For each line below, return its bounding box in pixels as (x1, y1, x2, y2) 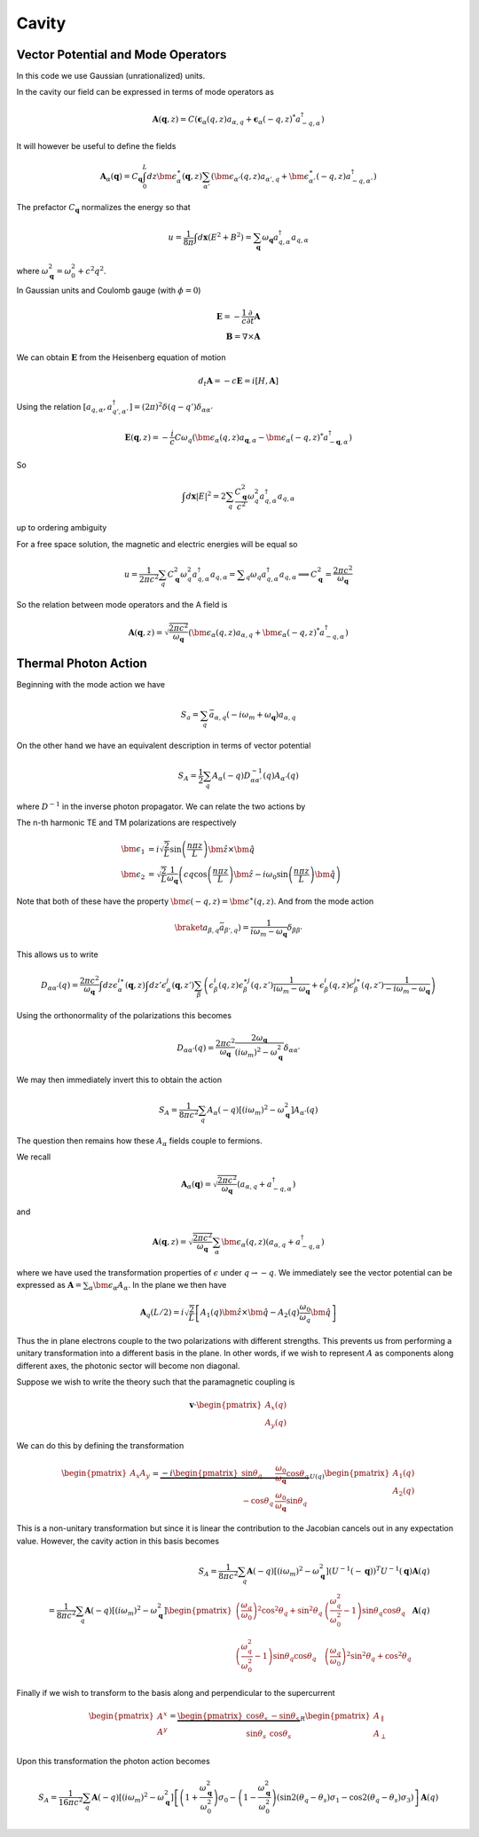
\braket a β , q (174, 922, 220, 935)
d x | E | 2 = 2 (185, 490, 226, 501)
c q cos (183, 869, 208, 880)
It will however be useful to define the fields (16, 141, 177, 152)
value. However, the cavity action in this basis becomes (16, 1535, 220, 1546)
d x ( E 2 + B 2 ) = (197, 231, 253, 243)
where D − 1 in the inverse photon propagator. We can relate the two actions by (16, 800, 306, 812)
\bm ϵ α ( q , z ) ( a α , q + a (221, 1237, 302, 1249)
